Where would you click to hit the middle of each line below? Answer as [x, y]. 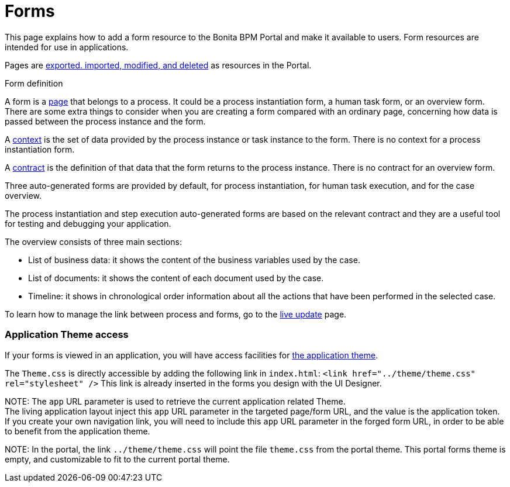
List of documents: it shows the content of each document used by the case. [176, 278]
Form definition [34, 83]
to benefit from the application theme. [77, 431]
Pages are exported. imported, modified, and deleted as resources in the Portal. [158, 65]
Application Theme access [67, 335]
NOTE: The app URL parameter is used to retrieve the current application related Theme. [175, 401]
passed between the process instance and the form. [105, 121]
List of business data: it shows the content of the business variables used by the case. [194, 260]
